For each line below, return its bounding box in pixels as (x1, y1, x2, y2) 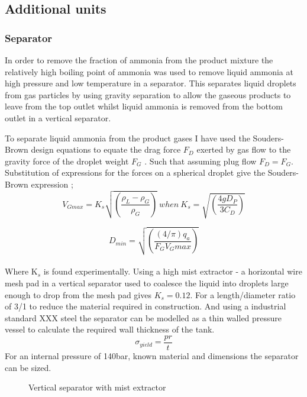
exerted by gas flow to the (196, 143, 291, 156)
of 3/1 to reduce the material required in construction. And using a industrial (5, 300, 286, 312)
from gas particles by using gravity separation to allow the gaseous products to (5, 88, 291, 101)
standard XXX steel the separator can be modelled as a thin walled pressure (5, 311, 282, 324)
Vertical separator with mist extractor (28, 381, 166, 393)
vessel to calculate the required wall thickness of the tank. (5, 323, 215, 335)
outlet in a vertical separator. (5, 111, 111, 124)
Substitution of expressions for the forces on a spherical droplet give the (5, 166, 266, 179)
